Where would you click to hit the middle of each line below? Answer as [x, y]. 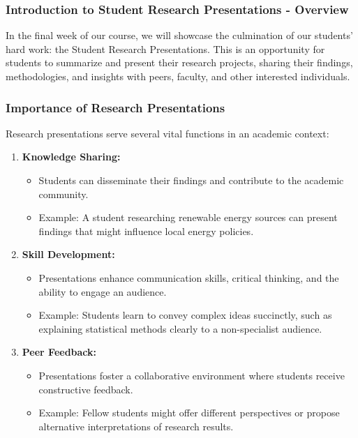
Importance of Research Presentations [115, 107]
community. [64, 194]
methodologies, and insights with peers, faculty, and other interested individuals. [178, 76]
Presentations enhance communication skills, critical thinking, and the [189, 277]
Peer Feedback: [59, 352]
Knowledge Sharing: [71, 157]
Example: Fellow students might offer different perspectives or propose [189, 413]
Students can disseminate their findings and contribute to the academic [191, 180]
